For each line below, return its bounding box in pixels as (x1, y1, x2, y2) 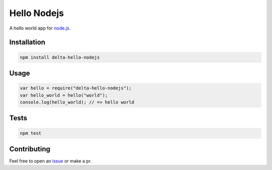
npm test (20, 130, 42, 136)
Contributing (9, 144, 50, 153)
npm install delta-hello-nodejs (20, 54, 100, 60)
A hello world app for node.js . (9, 25, 71, 31)
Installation (9, 38, 45, 47)
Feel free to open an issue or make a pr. (9, 158, 92, 164)
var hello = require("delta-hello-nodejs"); (20, 85, 132, 91)
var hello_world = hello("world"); (20, 92, 108, 98)
